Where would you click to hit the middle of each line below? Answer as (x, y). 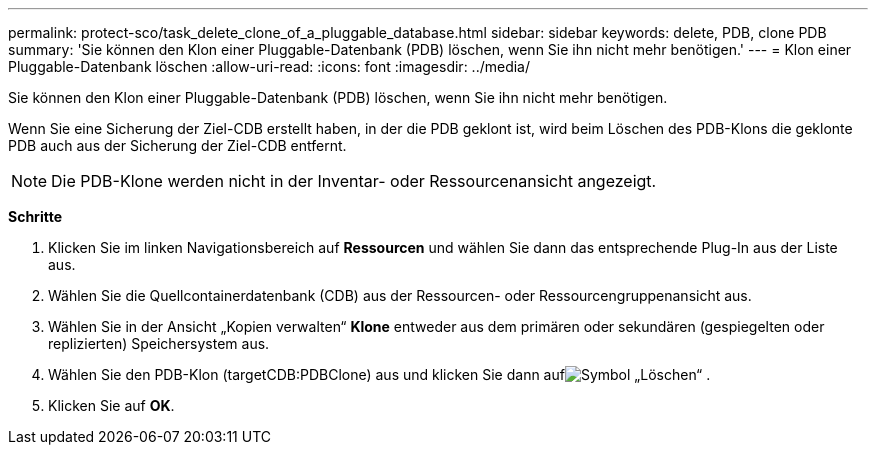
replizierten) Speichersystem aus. (159, 343)
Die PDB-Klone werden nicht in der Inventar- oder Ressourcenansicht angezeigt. (354, 181)
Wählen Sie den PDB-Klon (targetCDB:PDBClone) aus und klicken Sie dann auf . (379, 374)
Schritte (35, 216)
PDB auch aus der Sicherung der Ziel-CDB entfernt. (177, 145)
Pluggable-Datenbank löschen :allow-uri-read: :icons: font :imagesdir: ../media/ (269, 66)
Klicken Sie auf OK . (111, 405)
